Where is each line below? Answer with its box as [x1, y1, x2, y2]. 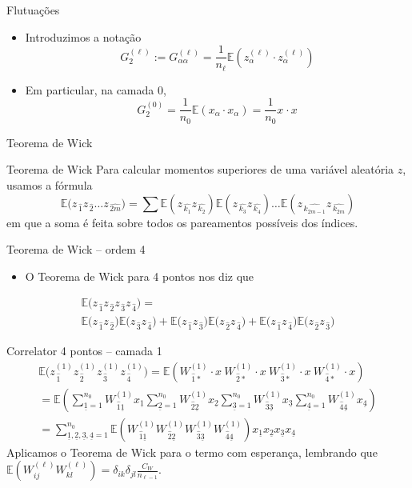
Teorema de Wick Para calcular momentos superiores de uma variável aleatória [6, 161, 394, 178]
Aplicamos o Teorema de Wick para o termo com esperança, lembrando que [6, 443, 378, 460]
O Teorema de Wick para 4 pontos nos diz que [25, 267, 254, 284]
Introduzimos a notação [25, 28, 142, 45]
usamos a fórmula [6, 177, 93, 193]
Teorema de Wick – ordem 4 [6, 241, 146, 258]
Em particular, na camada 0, [25, 81, 166, 98]
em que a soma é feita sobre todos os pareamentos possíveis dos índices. [6, 214, 358, 230]
